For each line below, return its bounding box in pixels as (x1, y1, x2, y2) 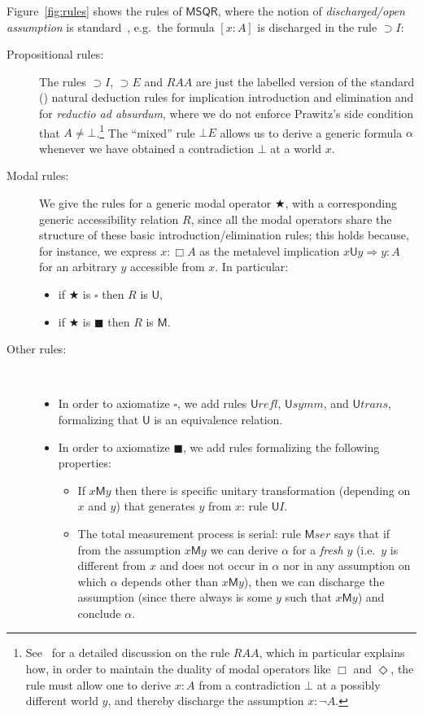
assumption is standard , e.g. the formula (7, 18, 215, 35)
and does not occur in (159, 557, 268, 574)
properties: (58, 454, 111, 471)
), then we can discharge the (243, 572, 385, 589)
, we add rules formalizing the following (183, 438, 380, 455)
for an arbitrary (39, 258, 117, 275)
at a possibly (316, 676, 381, 693)
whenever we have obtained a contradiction (39, 139, 255, 156)
